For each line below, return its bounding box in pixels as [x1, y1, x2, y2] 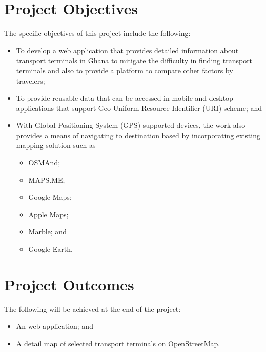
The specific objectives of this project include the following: [4, 28, 191, 39]
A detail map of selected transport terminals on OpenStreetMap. [16, 338, 220, 348]
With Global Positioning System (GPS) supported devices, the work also [16, 120, 245, 131]
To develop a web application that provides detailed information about [16, 45, 239, 55]
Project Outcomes [4, 273, 134, 294]
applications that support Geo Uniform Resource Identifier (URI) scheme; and [16, 102, 262, 113]
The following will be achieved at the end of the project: [4, 303, 181, 314]
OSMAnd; [28, 157, 60, 168]
